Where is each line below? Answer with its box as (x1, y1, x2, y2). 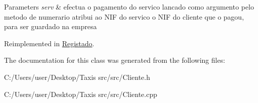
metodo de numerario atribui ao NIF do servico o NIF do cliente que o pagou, (4, 11, 244, 22)
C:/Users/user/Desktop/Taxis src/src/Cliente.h (4, 71, 150, 82)
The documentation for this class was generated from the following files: (4, 55, 225, 65)
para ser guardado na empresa (4, 21, 97, 32)
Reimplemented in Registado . (4, 38, 94, 48)
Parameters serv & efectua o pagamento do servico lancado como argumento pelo (4, 2, 254, 12)
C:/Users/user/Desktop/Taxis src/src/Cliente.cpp (4, 88, 157, 99)
